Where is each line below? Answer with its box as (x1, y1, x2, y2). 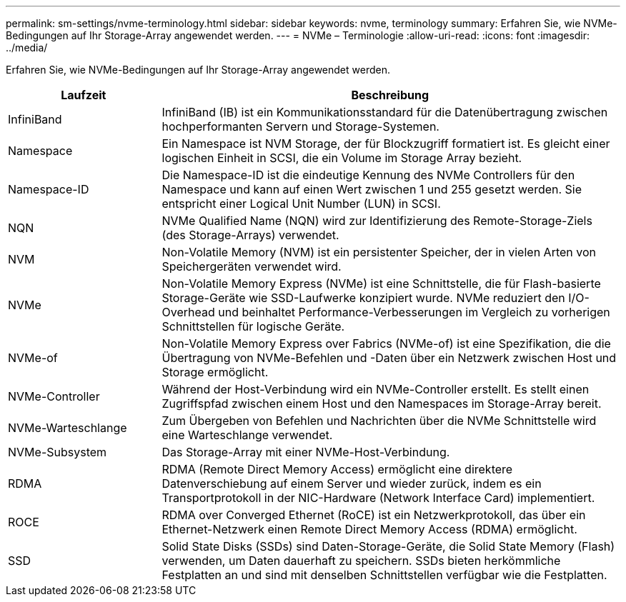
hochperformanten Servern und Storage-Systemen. (162, 119, 439, 134)
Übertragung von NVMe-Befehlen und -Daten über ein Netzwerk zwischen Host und (162, 351, 617, 365)
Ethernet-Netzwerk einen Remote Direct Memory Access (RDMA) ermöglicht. (162, 522, 577, 536)
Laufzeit (61, 88, 106, 102)
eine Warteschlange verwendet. (162, 428, 333, 442)
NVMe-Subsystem (8, 445, 107, 459)
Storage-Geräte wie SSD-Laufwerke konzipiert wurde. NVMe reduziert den (162, 291, 565, 305)
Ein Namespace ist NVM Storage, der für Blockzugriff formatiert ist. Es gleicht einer (162, 136, 610, 151)
